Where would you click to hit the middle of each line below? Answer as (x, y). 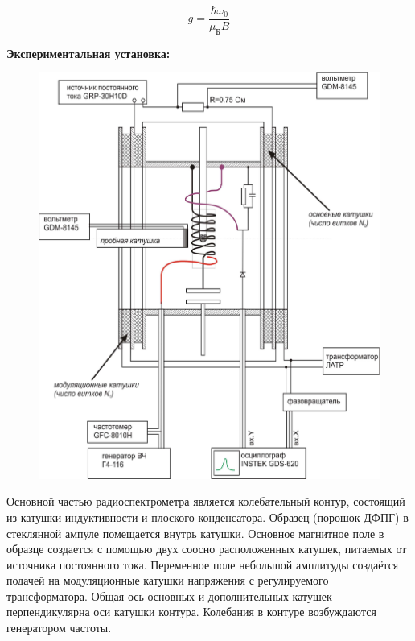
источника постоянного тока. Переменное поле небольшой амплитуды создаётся (203, 564)
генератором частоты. (59, 628)
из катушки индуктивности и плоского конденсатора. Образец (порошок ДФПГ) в (207, 517)
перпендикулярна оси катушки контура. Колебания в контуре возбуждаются (191, 612)
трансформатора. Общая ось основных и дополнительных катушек (169, 596)
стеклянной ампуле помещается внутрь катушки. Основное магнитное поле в (195, 533)
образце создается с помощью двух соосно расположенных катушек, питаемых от (207, 549)
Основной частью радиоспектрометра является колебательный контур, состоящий (206, 501)
